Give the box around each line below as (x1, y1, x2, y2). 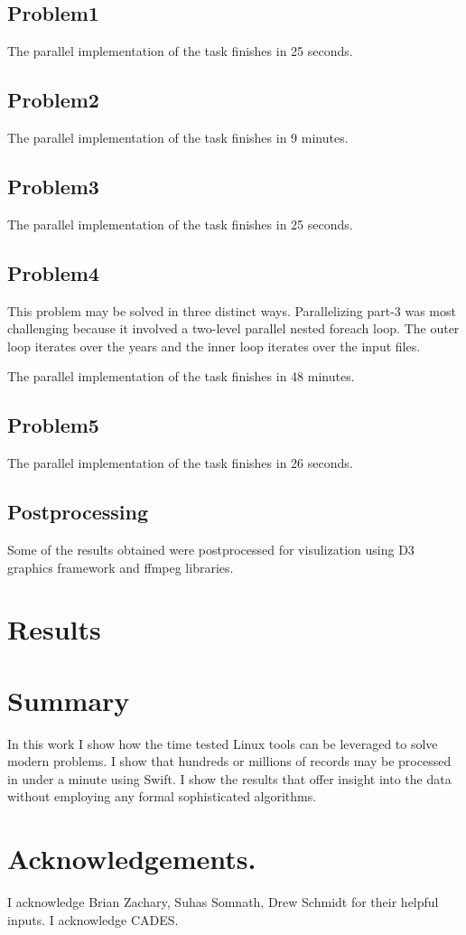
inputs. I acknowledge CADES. (7, 910, 179, 929)
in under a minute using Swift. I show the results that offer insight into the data (7, 769, 452, 788)
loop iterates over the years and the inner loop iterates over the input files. (7, 336, 421, 355)
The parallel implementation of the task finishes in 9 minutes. (7, 128, 349, 146)
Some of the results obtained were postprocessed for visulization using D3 (7, 539, 415, 558)
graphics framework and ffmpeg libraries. (7, 557, 234, 576)
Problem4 (7, 258, 99, 286)
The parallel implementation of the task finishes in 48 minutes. (7, 367, 355, 386)
